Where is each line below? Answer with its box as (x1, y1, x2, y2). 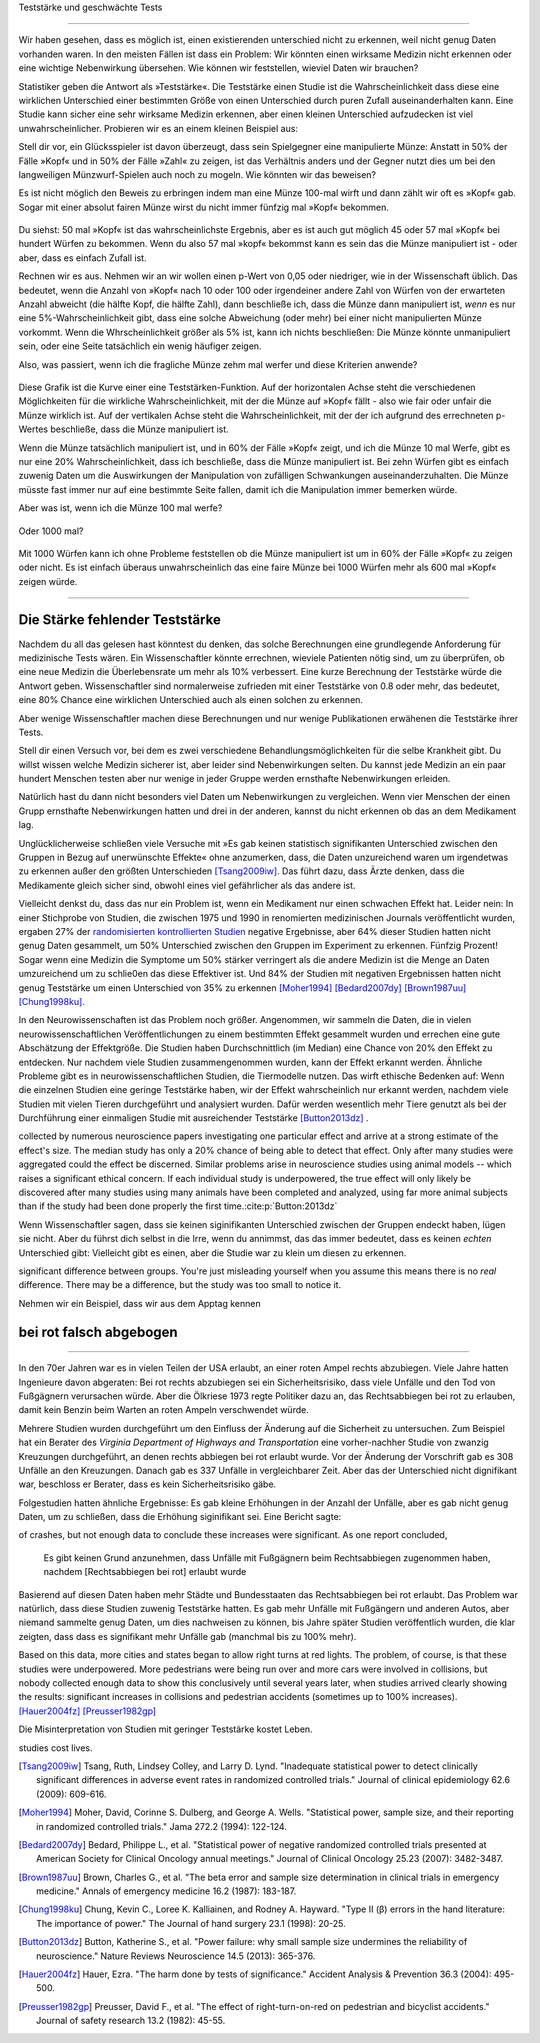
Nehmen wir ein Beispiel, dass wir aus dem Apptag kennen (18, 1297, 261, 1309)
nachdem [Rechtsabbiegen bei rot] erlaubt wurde (43, 1566, 247, 1578)
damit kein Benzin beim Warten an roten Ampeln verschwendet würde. (18, 1404, 309, 1416)
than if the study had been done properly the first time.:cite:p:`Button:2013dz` (18, 1200, 338, 1212)
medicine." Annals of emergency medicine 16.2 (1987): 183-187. (36, 1885, 297, 1897)
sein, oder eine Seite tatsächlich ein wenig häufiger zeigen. (18, 340, 262, 352)
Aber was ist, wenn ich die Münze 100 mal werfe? (18, 502, 223, 514)
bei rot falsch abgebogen (18, 1323, 179, 1340)
